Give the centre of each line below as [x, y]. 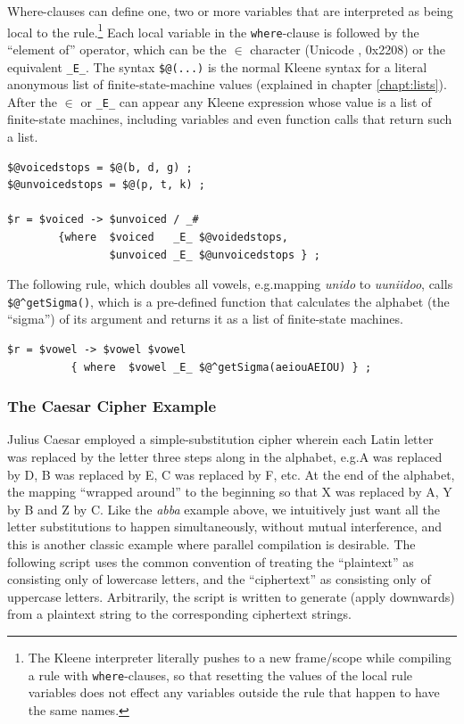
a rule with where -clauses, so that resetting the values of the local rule [220, 675]
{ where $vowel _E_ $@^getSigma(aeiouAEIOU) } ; [221, 367]
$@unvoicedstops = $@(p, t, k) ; [106, 185]
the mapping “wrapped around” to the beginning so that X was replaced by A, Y [230, 492]
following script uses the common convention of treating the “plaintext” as [211, 561]
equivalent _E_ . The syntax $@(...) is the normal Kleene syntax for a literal [217, 66]
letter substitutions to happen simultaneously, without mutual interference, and [225, 527]
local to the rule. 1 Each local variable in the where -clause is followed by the [213, 30]
